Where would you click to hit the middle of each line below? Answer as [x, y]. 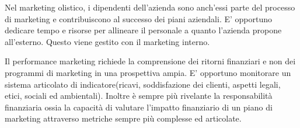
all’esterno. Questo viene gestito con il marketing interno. [107, 41]
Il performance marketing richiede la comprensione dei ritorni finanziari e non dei [150, 61]
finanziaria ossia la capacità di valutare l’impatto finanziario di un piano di [139, 107]
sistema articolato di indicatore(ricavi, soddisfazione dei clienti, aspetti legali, [143, 84]
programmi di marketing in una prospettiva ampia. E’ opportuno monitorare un [148, 72]
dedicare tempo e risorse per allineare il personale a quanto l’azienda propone [143, 30]
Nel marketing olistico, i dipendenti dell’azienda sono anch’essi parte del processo [150, 7]
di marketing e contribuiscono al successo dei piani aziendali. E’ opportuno [138, 18]
